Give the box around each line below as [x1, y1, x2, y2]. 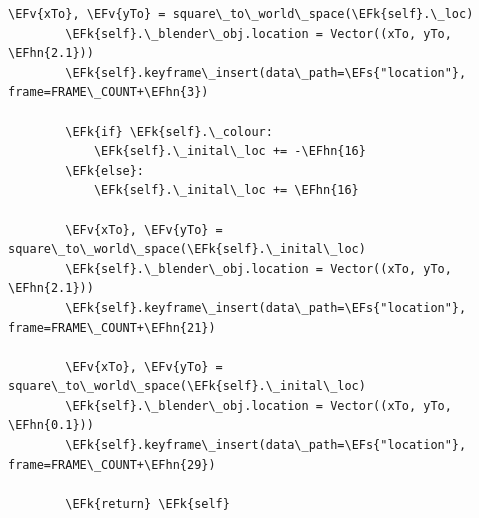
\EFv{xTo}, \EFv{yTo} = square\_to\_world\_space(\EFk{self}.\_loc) [8, 7, 474, 21]
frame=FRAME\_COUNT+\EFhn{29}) [8, 457, 216, 472]
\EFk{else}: [65, 163, 145, 178]
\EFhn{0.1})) [8, 418, 94, 433]
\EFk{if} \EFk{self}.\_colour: [65, 124, 273, 139]
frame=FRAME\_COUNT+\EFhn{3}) [8, 85, 209, 100]
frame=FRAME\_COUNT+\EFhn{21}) [8, 320, 216, 335]
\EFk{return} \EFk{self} [65, 496, 230, 511]
